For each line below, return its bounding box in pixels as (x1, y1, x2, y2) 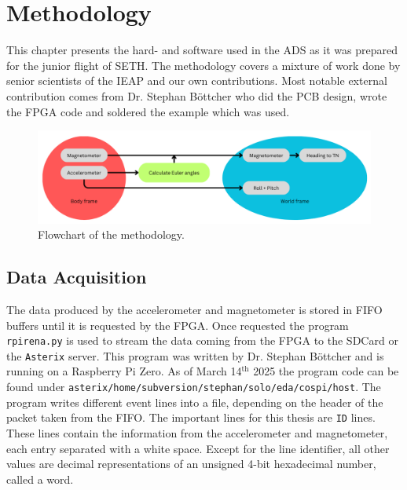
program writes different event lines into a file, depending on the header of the (6, 393, 383, 410)
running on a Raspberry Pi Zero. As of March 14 (6, 363, 242, 379)
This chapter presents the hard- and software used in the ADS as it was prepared (6, 42, 398, 58)
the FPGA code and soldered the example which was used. (6, 103, 290, 119)
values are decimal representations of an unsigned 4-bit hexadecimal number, (6, 455, 376, 472)
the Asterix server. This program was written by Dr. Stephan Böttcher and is (6, 347, 384, 364)
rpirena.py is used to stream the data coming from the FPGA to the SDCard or (6, 332, 398, 349)
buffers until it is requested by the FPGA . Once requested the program (6, 316, 349, 333)
